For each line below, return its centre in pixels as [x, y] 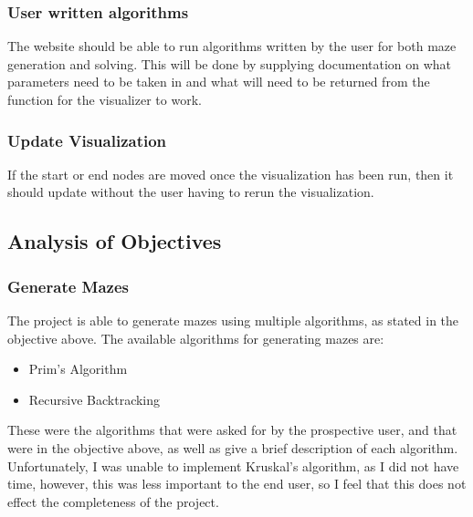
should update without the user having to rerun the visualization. [191, 192]
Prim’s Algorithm [78, 369]
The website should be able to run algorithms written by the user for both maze [232, 46]
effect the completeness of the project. [113, 501]
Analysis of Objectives [115, 241]
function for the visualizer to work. [105, 99]
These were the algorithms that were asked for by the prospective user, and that [232, 430]
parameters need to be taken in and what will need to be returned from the [219, 82]
